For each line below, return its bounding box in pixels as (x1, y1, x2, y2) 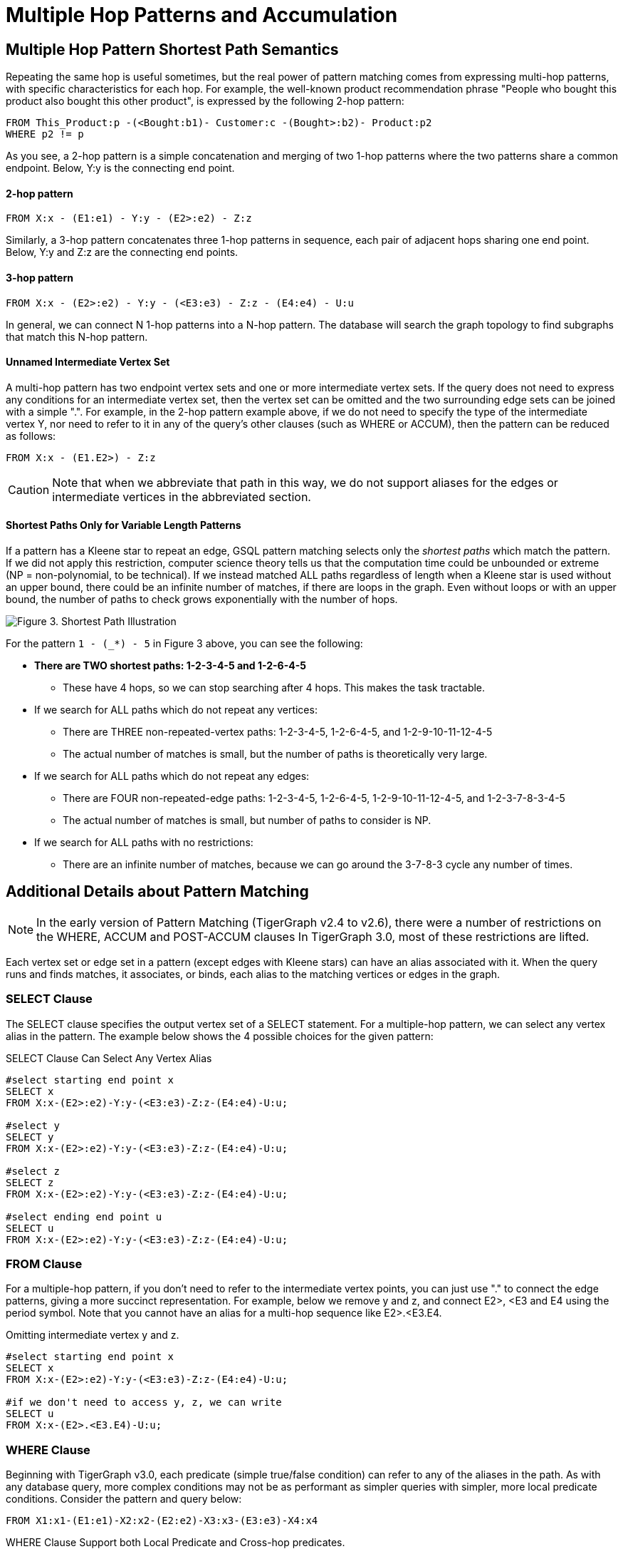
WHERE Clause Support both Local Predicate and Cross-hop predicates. (6, 1536, 345, 1549)
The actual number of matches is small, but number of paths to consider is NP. (63, 814, 431, 827)
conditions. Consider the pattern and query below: (6, 1493, 242, 1506)
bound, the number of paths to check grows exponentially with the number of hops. (6, 593, 398, 606)
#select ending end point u (6, 1210, 162, 1223)
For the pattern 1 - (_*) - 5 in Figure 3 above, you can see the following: (6, 637, 363, 650)
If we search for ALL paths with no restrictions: (34, 836, 253, 849)
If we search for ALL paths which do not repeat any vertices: (34, 704, 318, 716)
